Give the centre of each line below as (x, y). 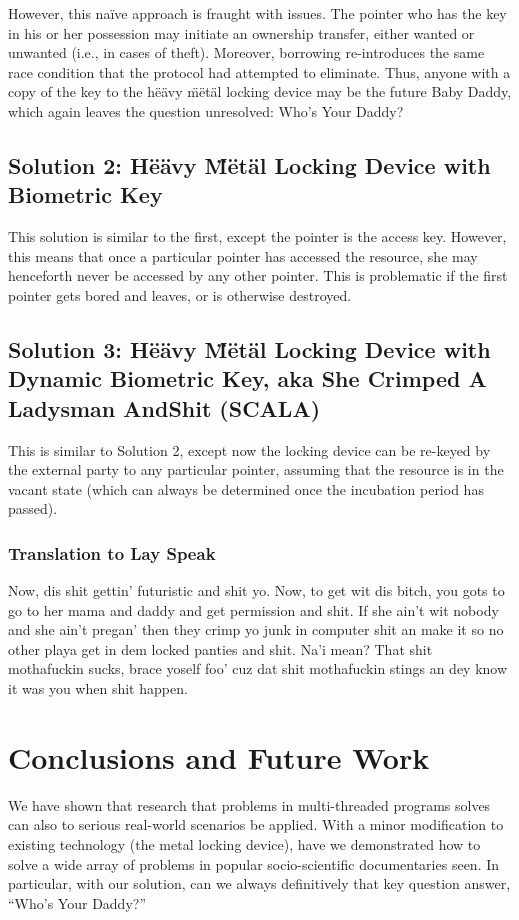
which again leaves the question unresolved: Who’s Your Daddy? (206, 110)
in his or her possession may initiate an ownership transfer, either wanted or (241, 32)
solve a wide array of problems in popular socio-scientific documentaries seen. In (254, 863)
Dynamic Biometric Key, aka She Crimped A (247, 378)
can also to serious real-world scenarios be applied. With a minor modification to (256, 824)
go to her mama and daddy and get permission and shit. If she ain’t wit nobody (253, 609)
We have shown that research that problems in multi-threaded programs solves (249, 804)
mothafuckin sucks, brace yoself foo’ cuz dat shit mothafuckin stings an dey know (258, 668)
